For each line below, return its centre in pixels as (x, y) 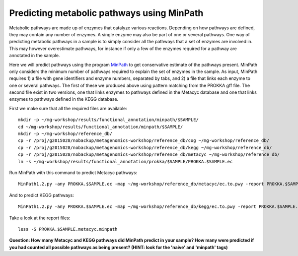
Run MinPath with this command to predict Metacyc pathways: (73, 172)
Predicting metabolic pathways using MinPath (106, 13)
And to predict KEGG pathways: (41, 195)
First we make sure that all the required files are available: (68, 108)
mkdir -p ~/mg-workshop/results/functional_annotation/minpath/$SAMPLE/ (108, 120)
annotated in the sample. (35, 56)
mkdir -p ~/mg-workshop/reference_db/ (65, 134)
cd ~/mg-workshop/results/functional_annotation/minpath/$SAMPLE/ (101, 127)
